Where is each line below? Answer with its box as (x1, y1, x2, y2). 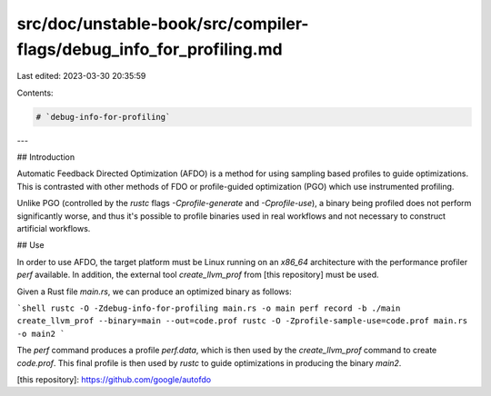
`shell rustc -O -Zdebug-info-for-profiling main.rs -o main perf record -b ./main (16, 303, 401, 313)
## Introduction (16, 152, 75, 163)
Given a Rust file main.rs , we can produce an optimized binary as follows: (16, 286, 292, 297)
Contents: (16, 87, 54, 98)
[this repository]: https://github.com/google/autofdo (16, 373, 212, 385)
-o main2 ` (16, 328, 65, 339)
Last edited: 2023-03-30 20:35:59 (16, 71, 146, 82)
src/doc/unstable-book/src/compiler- (16, 14, 309, 34)
